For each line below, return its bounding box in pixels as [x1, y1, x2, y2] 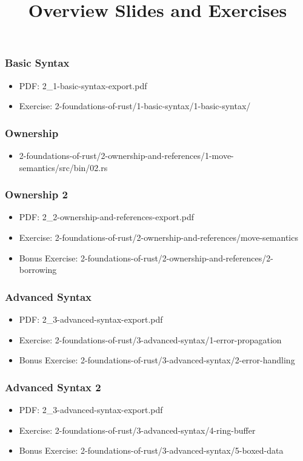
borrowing [19, 263, 57, 276]
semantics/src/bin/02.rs [19, 161, 108, 173]
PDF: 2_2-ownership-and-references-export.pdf [19, 210, 195, 223]
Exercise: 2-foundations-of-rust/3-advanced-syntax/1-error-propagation [19, 333, 282, 346]
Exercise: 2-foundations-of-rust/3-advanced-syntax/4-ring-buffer [19, 423, 256, 436]
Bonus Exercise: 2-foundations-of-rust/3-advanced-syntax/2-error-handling [19, 354, 295, 366]
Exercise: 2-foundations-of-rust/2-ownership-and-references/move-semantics [19, 231, 298, 244]
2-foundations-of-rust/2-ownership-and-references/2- [81, 251, 273, 264]
